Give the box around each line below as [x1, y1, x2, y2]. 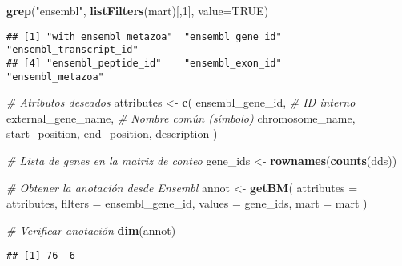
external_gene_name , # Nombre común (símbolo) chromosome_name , [6, 109, 356, 126]
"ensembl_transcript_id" [6, 44, 139, 56]
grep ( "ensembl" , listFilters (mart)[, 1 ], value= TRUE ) [6, 2, 269, 18]
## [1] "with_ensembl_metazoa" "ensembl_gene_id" [6, 30, 282, 42]
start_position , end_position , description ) [6, 125, 218, 142]
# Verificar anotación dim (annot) [6, 221, 176, 238]
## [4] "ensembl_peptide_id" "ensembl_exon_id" [6, 57, 282, 69]
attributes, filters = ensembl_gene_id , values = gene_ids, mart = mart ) [6, 195, 368, 212]
